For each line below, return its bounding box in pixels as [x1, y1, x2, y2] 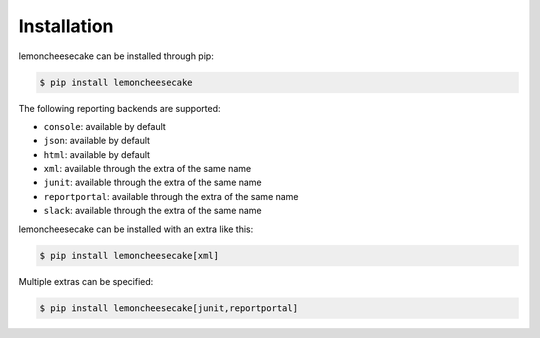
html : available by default [43, 148, 150, 160]
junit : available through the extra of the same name [43, 176, 262, 189]
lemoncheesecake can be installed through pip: [18, 50, 214, 62]
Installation [18, 15, 114, 37]
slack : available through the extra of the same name [43, 205, 262, 217]
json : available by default [43, 135, 150, 147]
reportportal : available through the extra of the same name [43, 190, 299, 202]
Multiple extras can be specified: [18, 275, 154, 287]
